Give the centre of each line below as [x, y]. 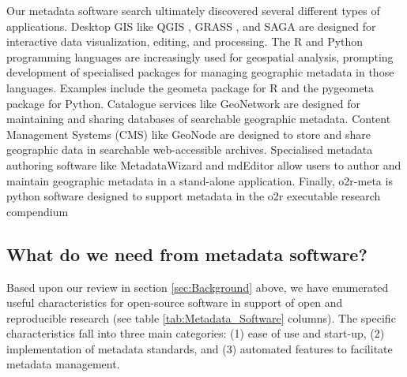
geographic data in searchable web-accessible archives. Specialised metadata [190, 149]
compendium [38, 211]
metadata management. [63, 364]
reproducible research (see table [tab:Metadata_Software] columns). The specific [201, 317]
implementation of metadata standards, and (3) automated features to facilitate [200, 348]
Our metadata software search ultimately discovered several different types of [193, 10]
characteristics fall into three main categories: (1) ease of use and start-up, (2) [196, 333]
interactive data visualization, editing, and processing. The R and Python [185, 41]
